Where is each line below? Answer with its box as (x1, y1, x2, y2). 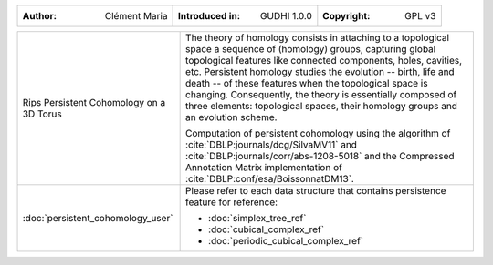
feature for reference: (185, 196, 278, 209)
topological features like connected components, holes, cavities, (185, 55, 463, 66)
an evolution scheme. (185, 111, 278, 123)
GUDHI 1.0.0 (260, 10, 312, 22)
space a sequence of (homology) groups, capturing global (185, 43, 436, 55)
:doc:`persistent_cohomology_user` (22, 212, 173, 224)
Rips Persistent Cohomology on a (22, 97, 166, 108)
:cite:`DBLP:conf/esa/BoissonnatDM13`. (185, 173, 355, 185)
